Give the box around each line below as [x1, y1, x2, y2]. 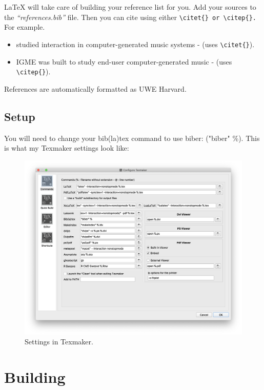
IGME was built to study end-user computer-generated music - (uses [16, 56, 232, 67]
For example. [4, 22, 45, 32]
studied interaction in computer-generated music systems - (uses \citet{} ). [16, 38, 255, 49]
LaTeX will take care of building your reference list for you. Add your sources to [4, 2, 256, 12]
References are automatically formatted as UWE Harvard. [4, 83, 187, 94]
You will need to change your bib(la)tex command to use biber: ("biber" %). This [4, 132, 260, 143]
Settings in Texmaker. [25, 336, 93, 347]
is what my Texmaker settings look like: [4, 142, 129, 153]
